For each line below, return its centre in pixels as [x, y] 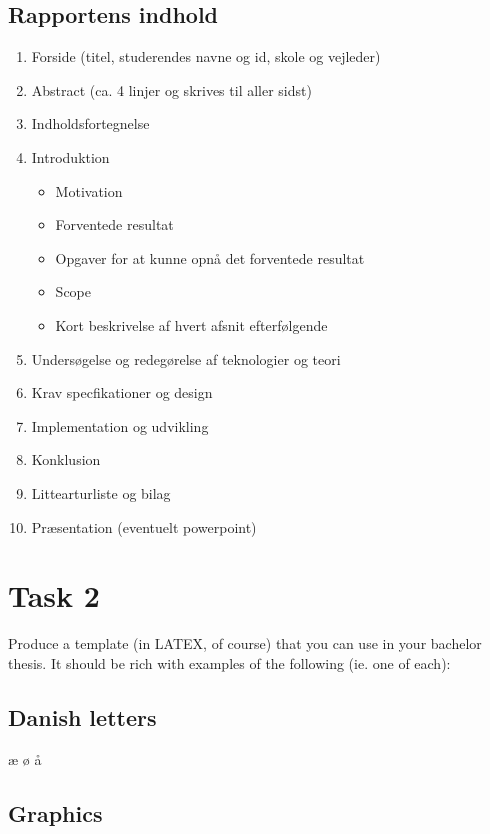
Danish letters [82, 716]
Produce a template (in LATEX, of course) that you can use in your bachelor [245, 643]
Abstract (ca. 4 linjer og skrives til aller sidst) [171, 89]
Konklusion [66, 459]
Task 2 [54, 595]
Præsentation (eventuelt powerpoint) [144, 526]
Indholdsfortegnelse [90, 123]
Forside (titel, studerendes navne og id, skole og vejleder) [206, 56]
